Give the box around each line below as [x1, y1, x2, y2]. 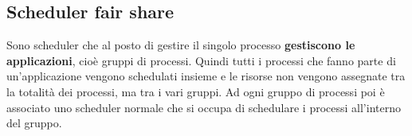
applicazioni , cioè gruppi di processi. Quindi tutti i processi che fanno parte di [6, 52, 396, 68]
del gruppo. [6, 115, 62, 131]
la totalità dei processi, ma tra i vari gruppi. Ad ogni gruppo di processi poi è [6, 83, 385, 99]
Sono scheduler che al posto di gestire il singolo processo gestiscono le [6, 37, 355, 53]
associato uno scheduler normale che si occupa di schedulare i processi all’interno [6, 99, 401, 115]
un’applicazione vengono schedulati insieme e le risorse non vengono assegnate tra [6, 68, 406, 84]
